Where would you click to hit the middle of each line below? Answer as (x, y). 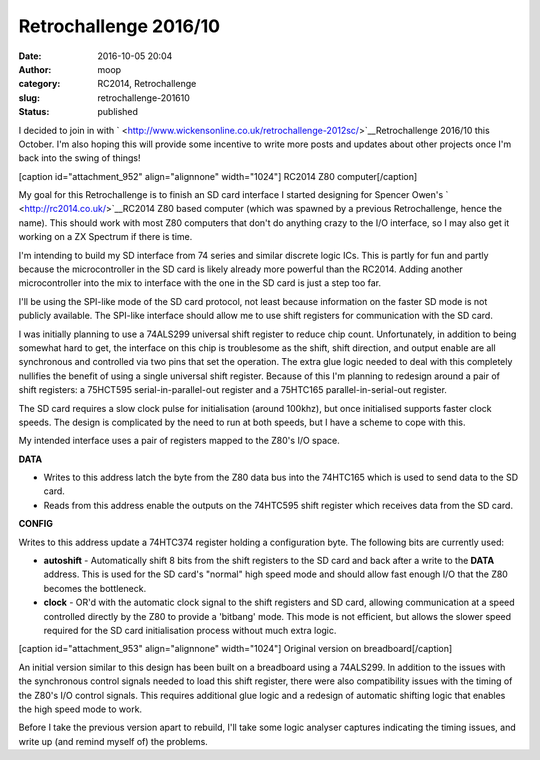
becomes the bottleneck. (95, 588)
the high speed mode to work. (80, 709)
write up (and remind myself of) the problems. (113, 741)
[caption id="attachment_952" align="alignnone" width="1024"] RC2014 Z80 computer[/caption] (218, 176)
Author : (35, 69)
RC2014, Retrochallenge (147, 84)
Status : (34, 112)
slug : (29, 97)
